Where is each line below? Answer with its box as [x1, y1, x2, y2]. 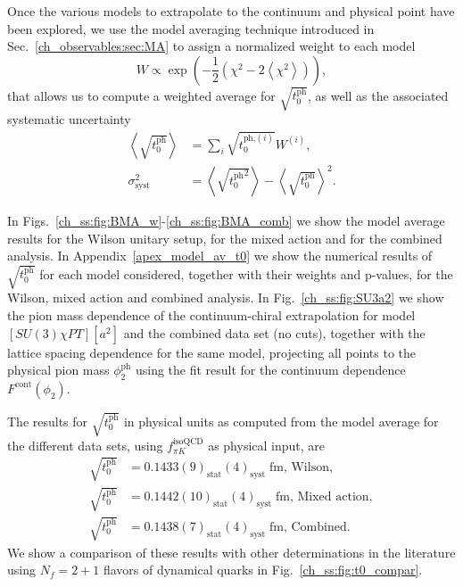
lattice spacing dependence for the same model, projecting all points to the [7, 343, 417, 361]
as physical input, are [208, 435, 326, 454]
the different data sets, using [7, 435, 163, 454]
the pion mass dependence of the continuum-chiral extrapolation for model [7, 306, 416, 324]
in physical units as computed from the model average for [123, 411, 439, 430]
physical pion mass [7, 360, 110, 379]
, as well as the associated [308, 86, 449, 104]
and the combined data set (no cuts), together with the [123, 323, 426, 342]
